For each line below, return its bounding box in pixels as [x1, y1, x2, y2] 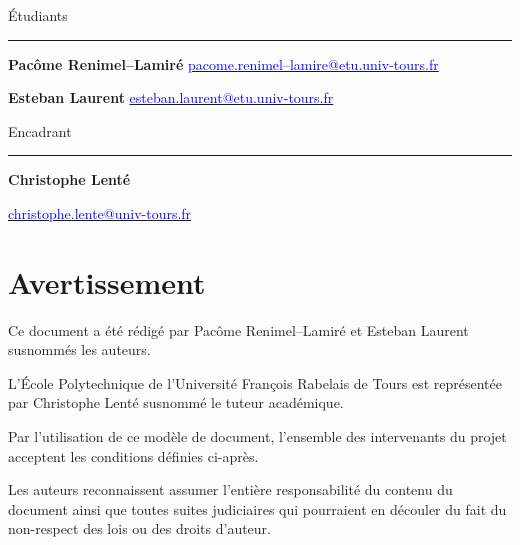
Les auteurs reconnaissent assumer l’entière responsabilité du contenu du [8, 479, 453, 500]
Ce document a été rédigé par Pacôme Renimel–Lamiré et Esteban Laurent [8, 319, 469, 340]
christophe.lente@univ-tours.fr [8, 202, 192, 223]
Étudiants [8, 5, 68, 25]
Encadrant [8, 120, 72, 141]
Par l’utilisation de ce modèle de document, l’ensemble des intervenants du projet [8, 426, 507, 447]
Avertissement [8, 261, 206, 302]
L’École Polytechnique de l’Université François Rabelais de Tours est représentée [8, 372, 502, 393]
